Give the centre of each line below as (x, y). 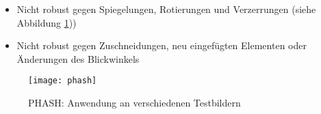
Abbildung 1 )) (47, 22)
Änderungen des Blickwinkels (78, 58)
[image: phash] (63, 81)
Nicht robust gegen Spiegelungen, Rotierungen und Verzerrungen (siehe (166, 9)
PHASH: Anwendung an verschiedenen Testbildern (134, 103)
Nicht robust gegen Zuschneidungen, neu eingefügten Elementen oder (162, 45)
